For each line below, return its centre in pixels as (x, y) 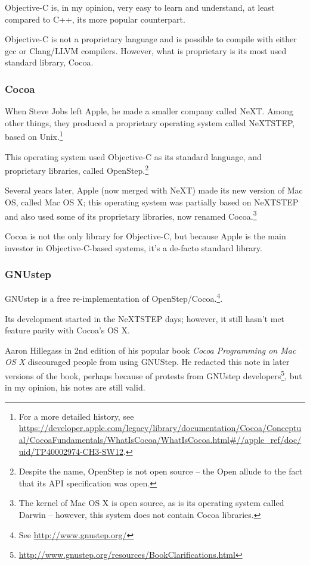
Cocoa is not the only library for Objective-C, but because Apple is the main (145, 235)
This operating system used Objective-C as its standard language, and (133, 156)
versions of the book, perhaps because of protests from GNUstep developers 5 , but (154, 374)
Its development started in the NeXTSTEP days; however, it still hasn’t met (145, 318)
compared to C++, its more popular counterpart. (95, 19)
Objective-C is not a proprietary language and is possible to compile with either (151, 39)
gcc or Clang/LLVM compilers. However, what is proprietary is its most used (146, 50)
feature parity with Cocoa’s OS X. (67, 330)
